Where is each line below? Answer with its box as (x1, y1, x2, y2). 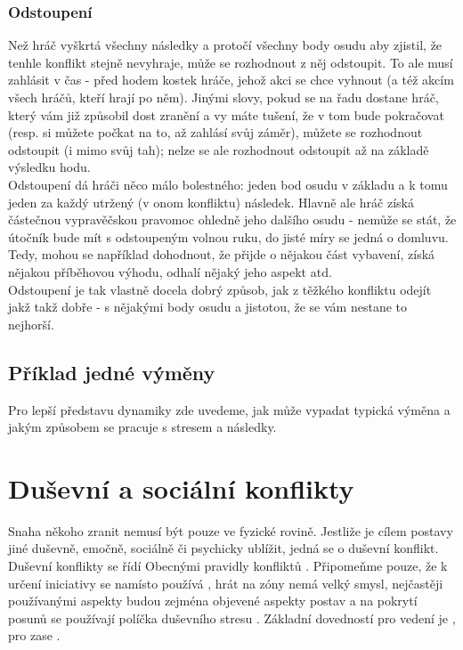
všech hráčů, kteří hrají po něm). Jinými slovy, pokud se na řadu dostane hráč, (8, 88, 439, 106)
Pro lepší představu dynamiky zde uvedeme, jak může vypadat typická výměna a (8, 400, 451, 418)
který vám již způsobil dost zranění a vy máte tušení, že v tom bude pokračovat (8, 105, 444, 124)
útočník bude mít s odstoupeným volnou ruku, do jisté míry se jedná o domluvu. (8, 227, 449, 246)
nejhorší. (8, 314, 54, 333)
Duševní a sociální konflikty (8, 469, 354, 506)
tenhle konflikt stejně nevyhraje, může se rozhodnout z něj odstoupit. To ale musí (8, 53, 453, 71)
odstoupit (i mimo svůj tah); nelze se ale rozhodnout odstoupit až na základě (8, 140, 429, 158)
